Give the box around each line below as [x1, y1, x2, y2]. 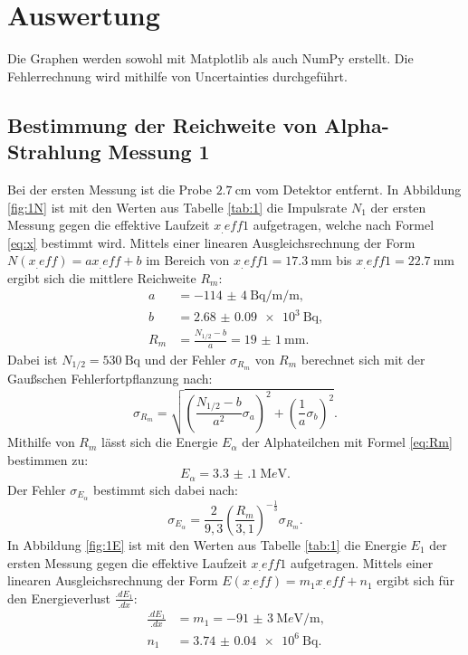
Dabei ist [7, 349, 58, 368]
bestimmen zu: [7, 450, 89, 469]
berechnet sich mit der [301, 349, 425, 368]
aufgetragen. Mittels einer [291, 553, 434, 572]
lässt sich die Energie [101, 432, 218, 451]
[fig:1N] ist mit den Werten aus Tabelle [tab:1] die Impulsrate [7, 197, 348, 216]
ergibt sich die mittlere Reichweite [7, 268, 196, 287]
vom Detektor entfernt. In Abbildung [255, 179, 462, 198]
